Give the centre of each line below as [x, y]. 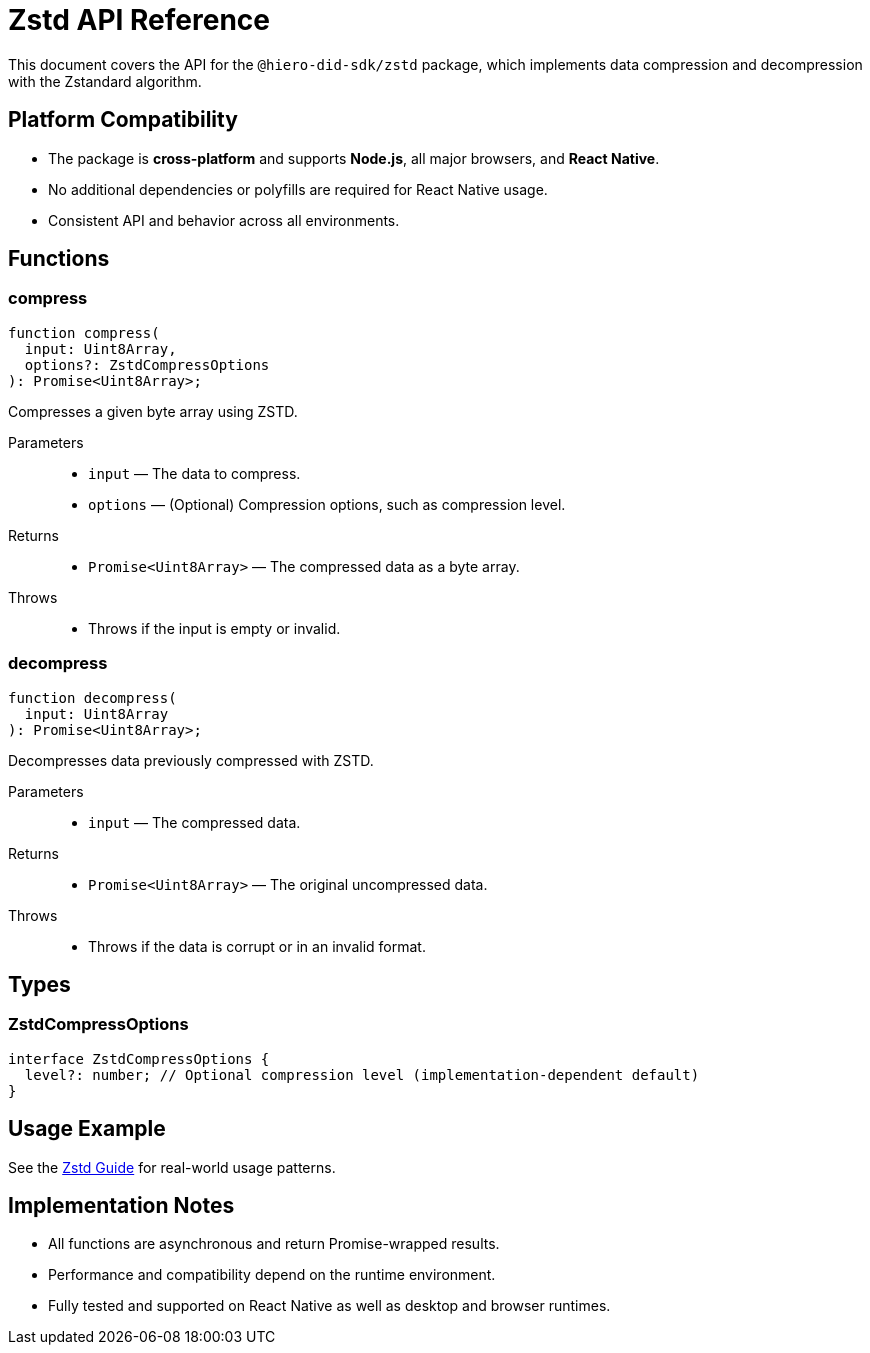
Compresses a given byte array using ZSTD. [153, 411]
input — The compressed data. [194, 822]
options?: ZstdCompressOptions [147, 364]
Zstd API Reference [139, 20]
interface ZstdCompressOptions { [139, 1058]
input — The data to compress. [194, 473]
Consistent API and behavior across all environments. [224, 220]
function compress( [84, 332]
